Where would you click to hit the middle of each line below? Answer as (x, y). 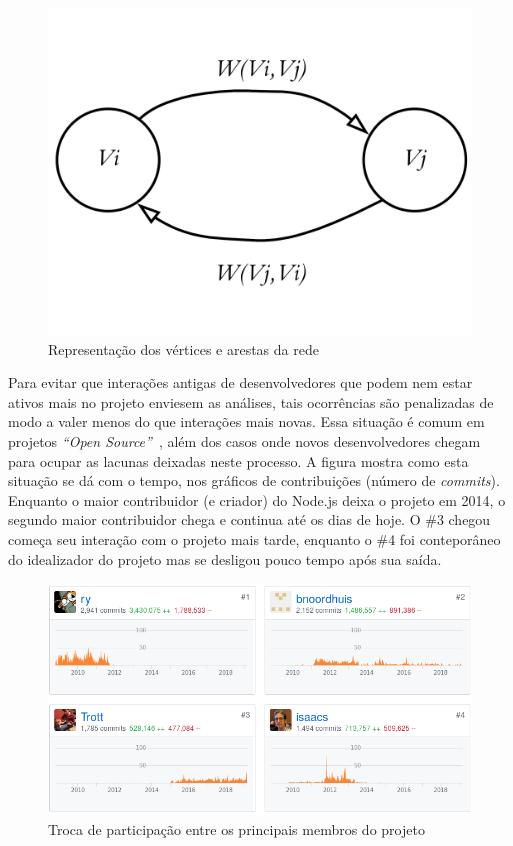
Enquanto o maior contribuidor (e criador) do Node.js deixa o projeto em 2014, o (257, 499)
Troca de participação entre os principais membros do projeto (236, 828)
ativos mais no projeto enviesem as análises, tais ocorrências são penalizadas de (251, 401)
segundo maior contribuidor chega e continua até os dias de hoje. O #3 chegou (249, 519)
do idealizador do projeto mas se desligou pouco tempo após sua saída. (225, 558)
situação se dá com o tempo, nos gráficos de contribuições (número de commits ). (254, 480)
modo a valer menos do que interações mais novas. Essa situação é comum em (246, 421)
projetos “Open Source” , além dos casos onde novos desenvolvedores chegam (244, 441)
